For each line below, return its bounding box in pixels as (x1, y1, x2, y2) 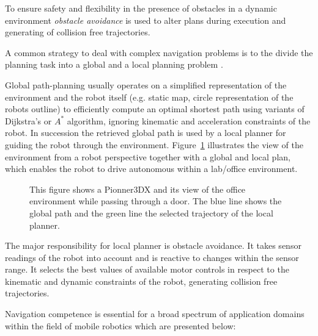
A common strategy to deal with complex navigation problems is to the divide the (5, 46, 313, 59)
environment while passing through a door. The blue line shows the (29, 195, 282, 207)
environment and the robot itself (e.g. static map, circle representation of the (5, 90, 294, 103)
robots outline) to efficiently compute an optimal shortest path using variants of (5, 102, 305, 115)
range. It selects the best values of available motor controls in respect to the (5, 263, 289, 276)
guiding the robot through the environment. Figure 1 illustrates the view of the (5, 138, 303, 151)
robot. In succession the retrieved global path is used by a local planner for (5, 126, 286, 139)
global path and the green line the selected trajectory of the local (29, 206, 273, 219)
